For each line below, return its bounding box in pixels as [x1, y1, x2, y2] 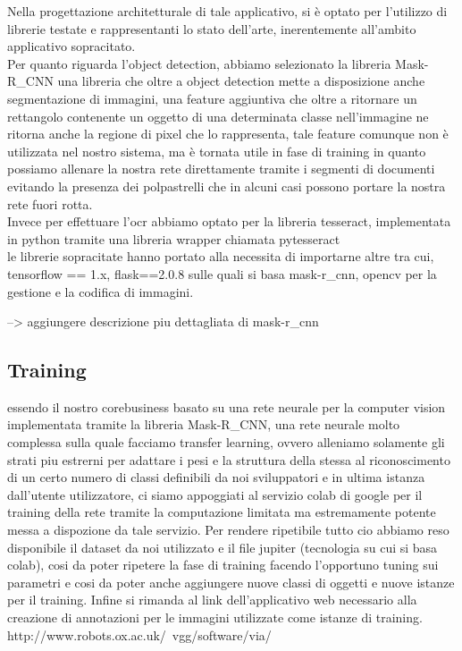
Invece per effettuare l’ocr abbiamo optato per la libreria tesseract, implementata [7, 212, 451, 231]
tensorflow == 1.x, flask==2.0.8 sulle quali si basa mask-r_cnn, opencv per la [7, 264, 437, 283]
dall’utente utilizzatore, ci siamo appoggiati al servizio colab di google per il [7, 485, 423, 503]
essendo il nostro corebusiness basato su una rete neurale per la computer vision [7, 397, 446, 416]
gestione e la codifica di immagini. [7, 282, 194, 300]
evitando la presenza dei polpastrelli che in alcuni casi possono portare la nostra [7, 176, 446, 195]
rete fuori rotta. [7, 194, 93, 213]
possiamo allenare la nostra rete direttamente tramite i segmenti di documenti [7, 159, 435, 178]
